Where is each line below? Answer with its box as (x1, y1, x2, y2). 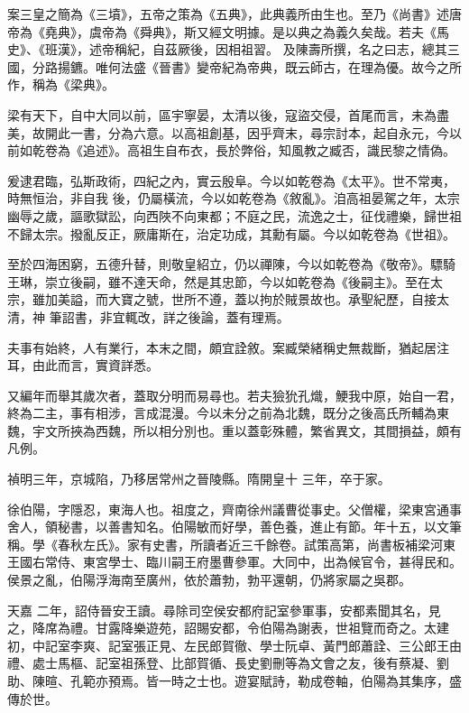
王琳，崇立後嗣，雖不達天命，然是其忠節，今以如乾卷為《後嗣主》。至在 (7, 272, 430, 291)
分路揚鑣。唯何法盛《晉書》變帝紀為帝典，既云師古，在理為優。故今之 (32, 57, 449, 76)
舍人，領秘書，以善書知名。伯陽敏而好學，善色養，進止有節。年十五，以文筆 (7, 517, 462, 536)
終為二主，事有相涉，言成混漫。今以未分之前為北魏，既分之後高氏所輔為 (7, 403, 437, 422)
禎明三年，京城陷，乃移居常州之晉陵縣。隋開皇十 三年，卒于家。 (7, 469, 391, 488)
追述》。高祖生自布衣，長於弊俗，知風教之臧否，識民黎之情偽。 (82, 141, 455, 160)
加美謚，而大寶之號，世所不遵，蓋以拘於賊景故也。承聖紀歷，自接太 (44, 290, 449, 309)
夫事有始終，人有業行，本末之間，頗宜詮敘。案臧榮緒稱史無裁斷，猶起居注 (7, 338, 449, 356)
